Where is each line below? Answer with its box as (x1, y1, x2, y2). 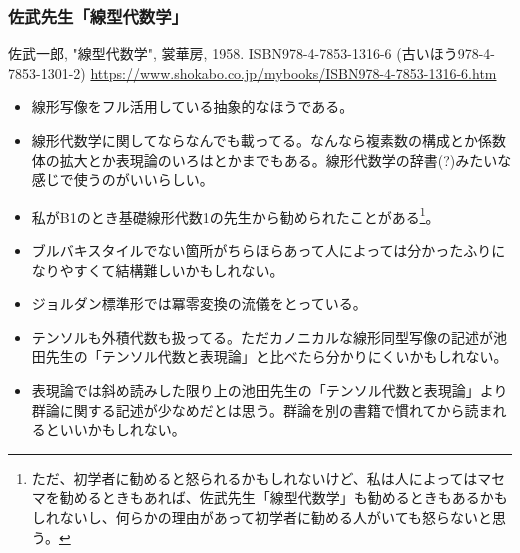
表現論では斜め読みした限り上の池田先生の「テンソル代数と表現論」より (31, 380, 508, 400)
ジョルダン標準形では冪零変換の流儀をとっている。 (31, 293, 367, 314)
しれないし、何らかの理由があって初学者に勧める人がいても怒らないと (31, 506, 492, 527)
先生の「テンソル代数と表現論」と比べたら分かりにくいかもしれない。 (45, 346, 508, 367)
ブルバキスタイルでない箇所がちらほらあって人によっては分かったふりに (31, 240, 506, 261)
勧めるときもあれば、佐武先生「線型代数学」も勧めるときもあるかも (59, 487, 508, 508)
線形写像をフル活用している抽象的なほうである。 (31, 96, 354, 117)
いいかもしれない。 (59, 419, 186, 440)
